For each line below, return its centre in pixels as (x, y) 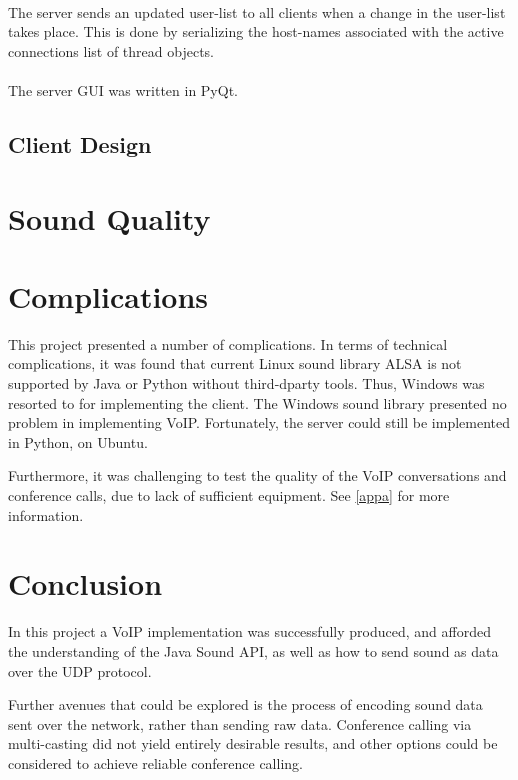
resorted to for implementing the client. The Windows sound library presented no (257, 402)
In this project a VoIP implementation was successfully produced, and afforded (249, 631)
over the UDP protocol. (80, 670)
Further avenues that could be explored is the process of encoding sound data (245, 704)
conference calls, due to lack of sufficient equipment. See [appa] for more (229, 495)
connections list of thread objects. (111, 50)
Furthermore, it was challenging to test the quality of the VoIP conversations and (257, 475)
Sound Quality (109, 217)
